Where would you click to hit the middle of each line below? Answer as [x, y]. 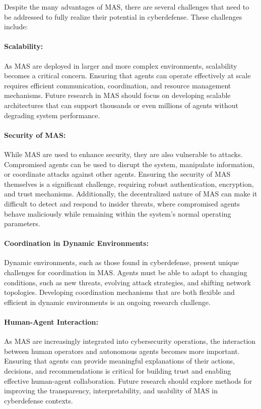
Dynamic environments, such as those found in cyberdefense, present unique [121, 262]
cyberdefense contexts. [39, 400]
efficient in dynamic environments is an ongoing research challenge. [107, 302]
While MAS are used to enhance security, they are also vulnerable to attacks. [123, 154]
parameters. [22, 223]
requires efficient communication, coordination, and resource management [118, 85]
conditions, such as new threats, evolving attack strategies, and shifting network [127, 282]
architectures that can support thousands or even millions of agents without [121, 105]
